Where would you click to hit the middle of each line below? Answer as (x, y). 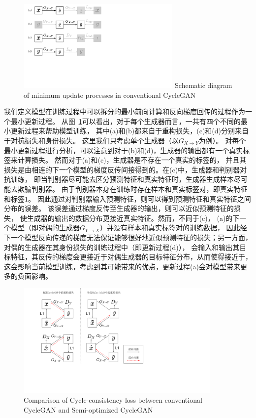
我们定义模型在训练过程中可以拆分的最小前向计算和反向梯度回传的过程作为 (125, 111)
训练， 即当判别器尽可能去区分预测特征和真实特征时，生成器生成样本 (122, 179)
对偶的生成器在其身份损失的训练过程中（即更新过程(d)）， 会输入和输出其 (122, 247)
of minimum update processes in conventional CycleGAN (110, 95)
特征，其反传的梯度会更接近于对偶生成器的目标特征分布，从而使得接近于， (131, 257)
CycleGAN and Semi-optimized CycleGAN (88, 409)
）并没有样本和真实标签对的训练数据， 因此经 (173, 228)
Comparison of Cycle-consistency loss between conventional (113, 400)
